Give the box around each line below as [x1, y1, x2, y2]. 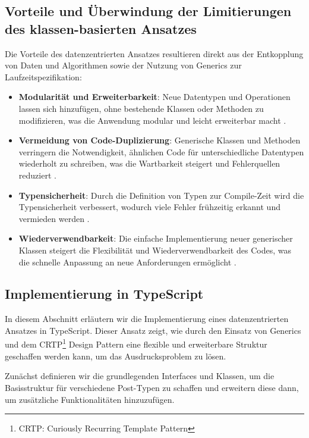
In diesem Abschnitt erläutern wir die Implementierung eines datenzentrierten [5, 312, 289, 325]
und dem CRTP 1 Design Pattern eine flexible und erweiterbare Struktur [5, 336, 267, 351]
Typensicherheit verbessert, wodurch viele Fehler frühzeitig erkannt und [18, 201, 280, 213]
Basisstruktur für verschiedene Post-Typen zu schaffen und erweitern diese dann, [5, 381, 299, 393]
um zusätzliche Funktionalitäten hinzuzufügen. [5, 393, 175, 405]
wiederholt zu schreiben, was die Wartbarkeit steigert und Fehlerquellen [18, 157, 280, 170]
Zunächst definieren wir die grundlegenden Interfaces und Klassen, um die [5, 370, 275, 382]
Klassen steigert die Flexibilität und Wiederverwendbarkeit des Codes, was [18, 243, 291, 256]
